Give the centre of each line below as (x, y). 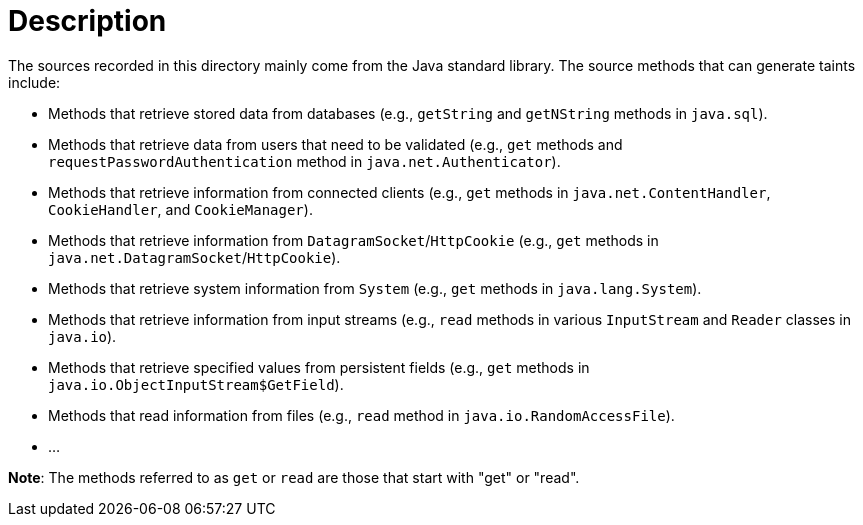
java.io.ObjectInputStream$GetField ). (196, 384)
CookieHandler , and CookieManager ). (180, 209)
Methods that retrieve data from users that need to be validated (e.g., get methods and (335, 144)
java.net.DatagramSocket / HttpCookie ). (194, 257)
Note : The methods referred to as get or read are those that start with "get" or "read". (294, 477)
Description (87, 21)
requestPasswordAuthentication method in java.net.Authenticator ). (304, 161)
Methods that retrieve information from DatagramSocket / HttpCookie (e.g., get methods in (353, 240)
